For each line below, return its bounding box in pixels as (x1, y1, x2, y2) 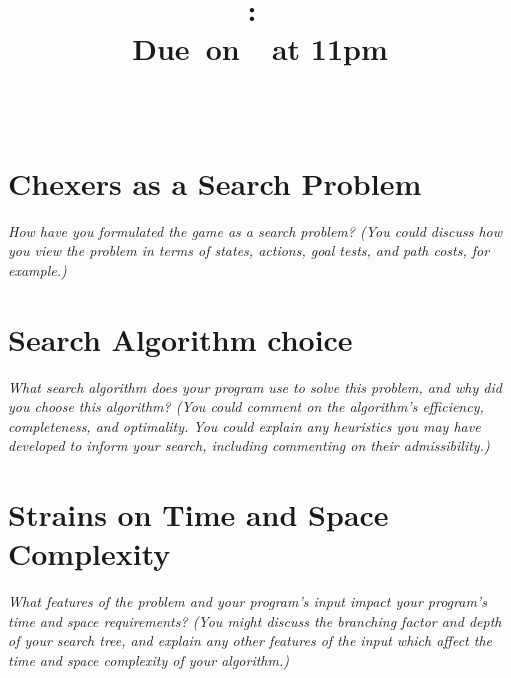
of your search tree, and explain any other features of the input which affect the (8, 630, 493, 651)
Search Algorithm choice (8, 318, 353, 359)
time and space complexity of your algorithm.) (8, 650, 289, 671)
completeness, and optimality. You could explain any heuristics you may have (8, 415, 481, 436)
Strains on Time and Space (8, 494, 389, 535)
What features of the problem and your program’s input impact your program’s (8, 591, 487, 612)
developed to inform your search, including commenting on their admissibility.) (8, 435, 490, 456)
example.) (8, 259, 67, 280)
